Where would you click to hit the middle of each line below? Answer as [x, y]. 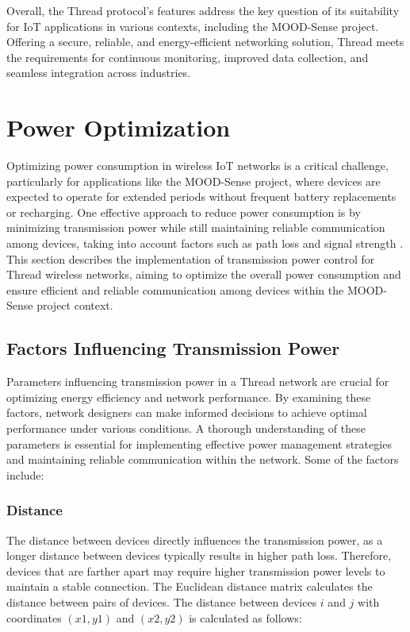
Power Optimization [119, 127]
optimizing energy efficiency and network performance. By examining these [189, 397]
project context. [75, 305]
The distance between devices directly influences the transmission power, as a [195, 540]
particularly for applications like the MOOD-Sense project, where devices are [194, 181]
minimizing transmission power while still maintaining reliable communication [196, 227]
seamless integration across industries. [99, 73]
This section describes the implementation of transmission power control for [191, 258]
